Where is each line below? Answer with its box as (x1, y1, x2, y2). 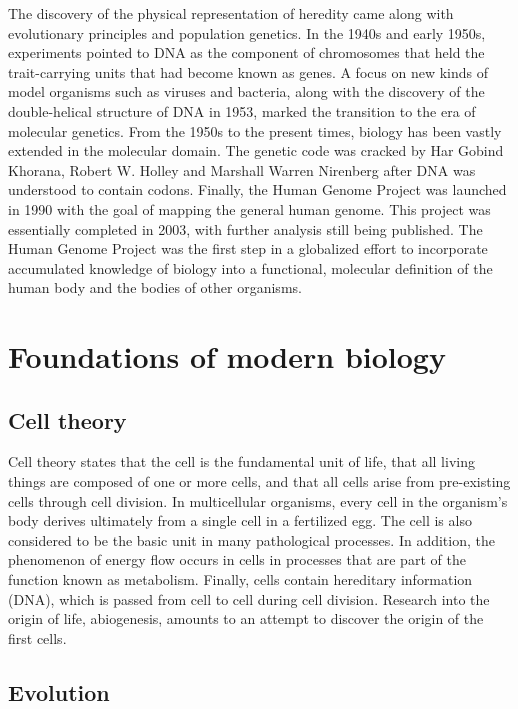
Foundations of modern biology (8, 336, 446, 377)
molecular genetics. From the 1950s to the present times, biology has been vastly (8, 120, 502, 141)
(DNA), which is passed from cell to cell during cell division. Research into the (8, 588, 490, 609)
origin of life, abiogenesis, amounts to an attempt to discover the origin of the (8, 608, 484, 629)
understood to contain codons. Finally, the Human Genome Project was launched (8, 179, 507, 200)
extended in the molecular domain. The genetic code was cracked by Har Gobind (8, 140, 504, 161)
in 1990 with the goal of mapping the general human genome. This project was (8, 198, 491, 219)
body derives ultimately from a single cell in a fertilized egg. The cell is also (8, 510, 472, 531)
